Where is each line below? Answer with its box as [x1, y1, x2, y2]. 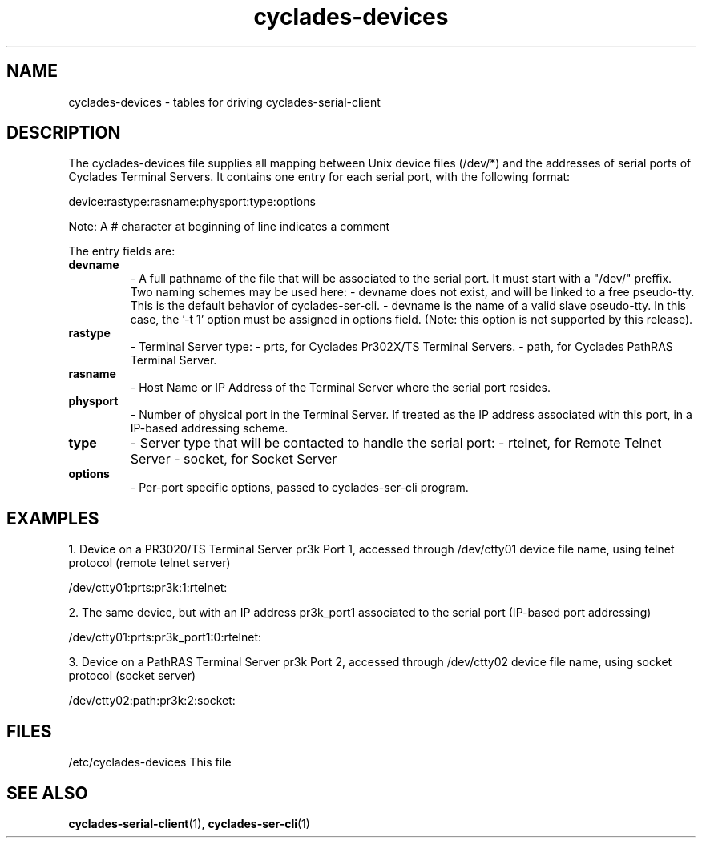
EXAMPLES [6, 508, 99, 529]
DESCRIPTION [6, 123, 121, 143]
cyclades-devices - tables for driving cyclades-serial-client [68, 94, 381, 109]
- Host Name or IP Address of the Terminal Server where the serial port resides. [130, 380, 551, 395]
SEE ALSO [6, 782, 88, 803]
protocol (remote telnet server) [68, 556, 231, 570]
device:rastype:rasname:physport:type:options [68, 195, 316, 209]
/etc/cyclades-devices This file [68, 755, 232, 770]
